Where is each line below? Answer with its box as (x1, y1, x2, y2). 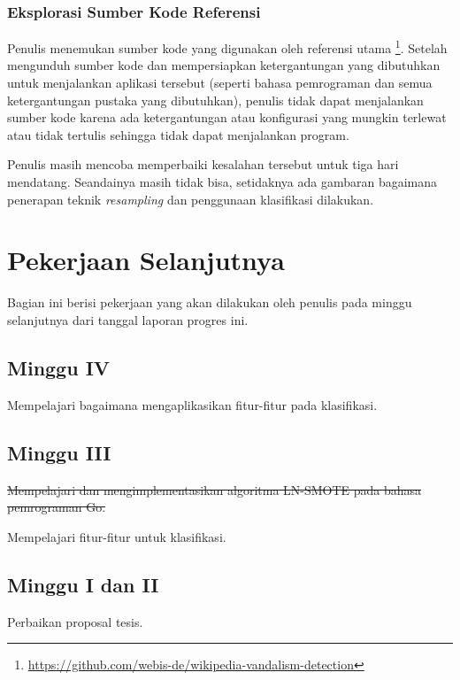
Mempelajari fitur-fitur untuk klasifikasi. (7, 527, 226, 545)
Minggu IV (7, 353, 111, 381)
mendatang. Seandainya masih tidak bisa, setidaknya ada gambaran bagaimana (7, 173, 438, 191)
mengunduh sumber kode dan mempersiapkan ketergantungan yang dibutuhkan (7, 56, 441, 74)
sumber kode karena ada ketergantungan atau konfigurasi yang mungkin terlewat (7, 108, 447, 127)
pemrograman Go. (7, 498, 106, 516)
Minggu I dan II (7, 570, 159, 598)
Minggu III (7, 438, 111, 466)
